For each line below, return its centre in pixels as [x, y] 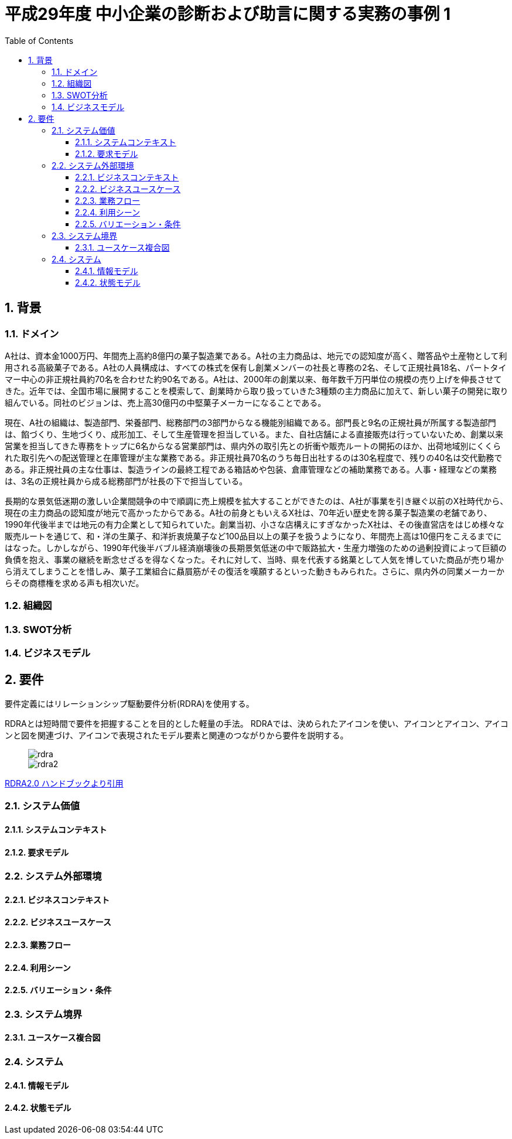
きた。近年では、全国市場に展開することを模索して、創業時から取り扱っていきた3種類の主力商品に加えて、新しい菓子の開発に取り [257, 391]
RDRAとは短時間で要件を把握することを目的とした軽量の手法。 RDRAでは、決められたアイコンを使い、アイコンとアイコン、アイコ [257, 723]
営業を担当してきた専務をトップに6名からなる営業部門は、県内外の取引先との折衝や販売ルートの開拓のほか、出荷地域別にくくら [253, 446]
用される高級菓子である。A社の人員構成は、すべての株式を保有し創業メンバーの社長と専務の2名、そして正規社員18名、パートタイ [256, 367]
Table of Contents [39, 40]
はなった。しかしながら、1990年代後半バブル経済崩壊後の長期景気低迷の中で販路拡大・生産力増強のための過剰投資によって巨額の [256, 548]
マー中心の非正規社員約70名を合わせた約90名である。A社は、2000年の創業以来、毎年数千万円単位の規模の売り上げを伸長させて [253, 379]
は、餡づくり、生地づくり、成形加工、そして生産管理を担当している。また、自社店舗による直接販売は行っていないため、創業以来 [254, 434]
